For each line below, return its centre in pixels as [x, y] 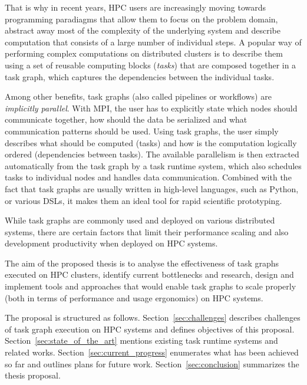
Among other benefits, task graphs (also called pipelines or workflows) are [138, 96]
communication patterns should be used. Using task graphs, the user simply [142, 131]
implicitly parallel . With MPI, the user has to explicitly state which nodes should [151, 108]
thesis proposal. [33, 375]
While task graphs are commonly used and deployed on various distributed [140, 220]
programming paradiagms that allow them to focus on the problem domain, [141, 19]
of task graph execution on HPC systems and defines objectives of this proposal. [150, 329]
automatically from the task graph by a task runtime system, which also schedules [153, 165]
